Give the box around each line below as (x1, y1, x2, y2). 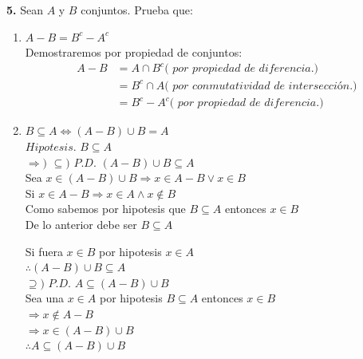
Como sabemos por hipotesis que (25, 200, 186, 217)
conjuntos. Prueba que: (81, 2, 193, 18)
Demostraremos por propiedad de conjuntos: (25, 44, 243, 61)
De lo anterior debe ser (25, 215, 137, 232)
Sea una (25, 290, 65, 306)
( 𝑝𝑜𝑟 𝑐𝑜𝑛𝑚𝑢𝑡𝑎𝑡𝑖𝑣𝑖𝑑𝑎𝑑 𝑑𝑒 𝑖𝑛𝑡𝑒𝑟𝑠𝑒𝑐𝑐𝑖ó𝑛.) (164, 80, 357, 92)
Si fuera (25, 243, 63, 259)
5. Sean (6, 2, 43, 18)
